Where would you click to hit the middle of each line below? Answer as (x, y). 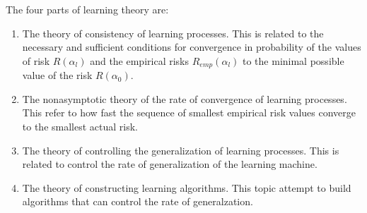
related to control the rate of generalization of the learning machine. (170, 164)
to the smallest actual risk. (80, 127)
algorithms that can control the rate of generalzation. (138, 201)
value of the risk (57, 75)
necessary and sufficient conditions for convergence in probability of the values (192, 47)
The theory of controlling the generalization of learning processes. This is (181, 150)
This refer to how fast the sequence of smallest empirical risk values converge (189, 112)
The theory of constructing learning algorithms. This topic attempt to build (187, 187)
